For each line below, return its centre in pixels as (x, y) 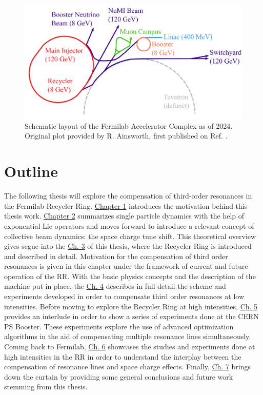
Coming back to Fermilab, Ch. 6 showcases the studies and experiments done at (130, 347)
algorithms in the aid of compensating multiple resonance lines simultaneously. (128, 336)
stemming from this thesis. (46, 387)
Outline (31, 171)
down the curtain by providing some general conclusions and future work (119, 376)
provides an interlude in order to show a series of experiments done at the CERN (131, 316)
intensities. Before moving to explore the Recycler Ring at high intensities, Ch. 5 (131, 306)
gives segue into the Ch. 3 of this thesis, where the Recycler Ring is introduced (128, 246)
